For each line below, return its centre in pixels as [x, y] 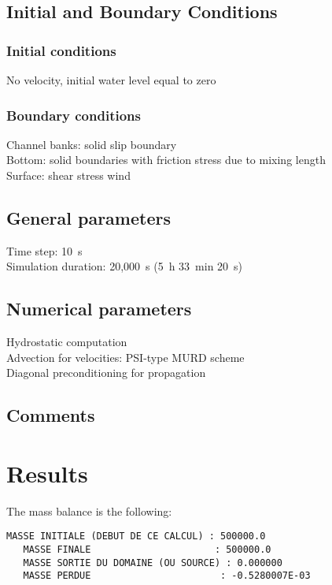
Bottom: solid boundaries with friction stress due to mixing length [166, 160]
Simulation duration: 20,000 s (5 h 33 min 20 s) [125, 266]
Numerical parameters [99, 309]
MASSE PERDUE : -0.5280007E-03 [167, 576]
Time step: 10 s [44, 250]
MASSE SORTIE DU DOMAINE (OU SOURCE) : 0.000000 [153, 563]
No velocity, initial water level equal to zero [111, 80]
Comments [51, 415]
